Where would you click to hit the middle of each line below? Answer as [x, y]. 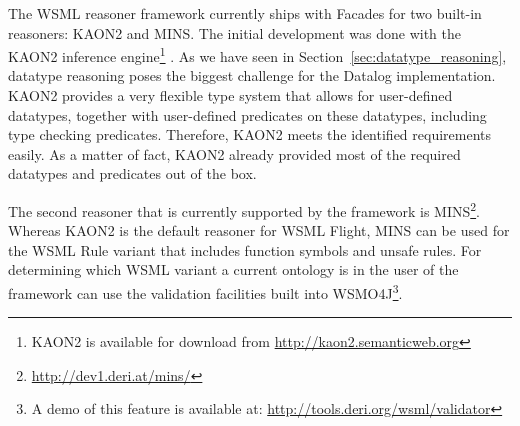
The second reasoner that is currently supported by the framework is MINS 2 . [244, 209]
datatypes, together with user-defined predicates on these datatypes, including [247, 114]
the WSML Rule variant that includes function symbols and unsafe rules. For [245, 249]
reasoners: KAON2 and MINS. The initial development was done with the [234, 32]
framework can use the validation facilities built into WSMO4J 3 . [205, 291]
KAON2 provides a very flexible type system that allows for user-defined [230, 95]
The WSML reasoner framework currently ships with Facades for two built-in [245, 13]
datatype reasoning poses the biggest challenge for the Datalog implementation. [252, 75]
